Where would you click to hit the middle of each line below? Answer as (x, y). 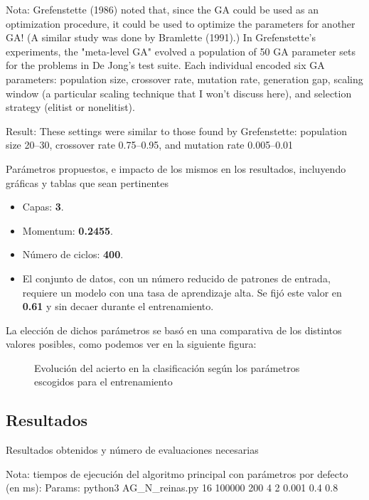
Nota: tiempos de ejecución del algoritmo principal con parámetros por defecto (177, 473)
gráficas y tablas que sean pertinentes (87, 182)
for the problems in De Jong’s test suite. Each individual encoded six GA (165, 65)
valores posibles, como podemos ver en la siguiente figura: (131, 344)
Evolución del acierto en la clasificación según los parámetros (167, 367)
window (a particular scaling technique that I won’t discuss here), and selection (179, 93)
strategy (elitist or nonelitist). (70, 107)
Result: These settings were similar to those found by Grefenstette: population (177, 131)
